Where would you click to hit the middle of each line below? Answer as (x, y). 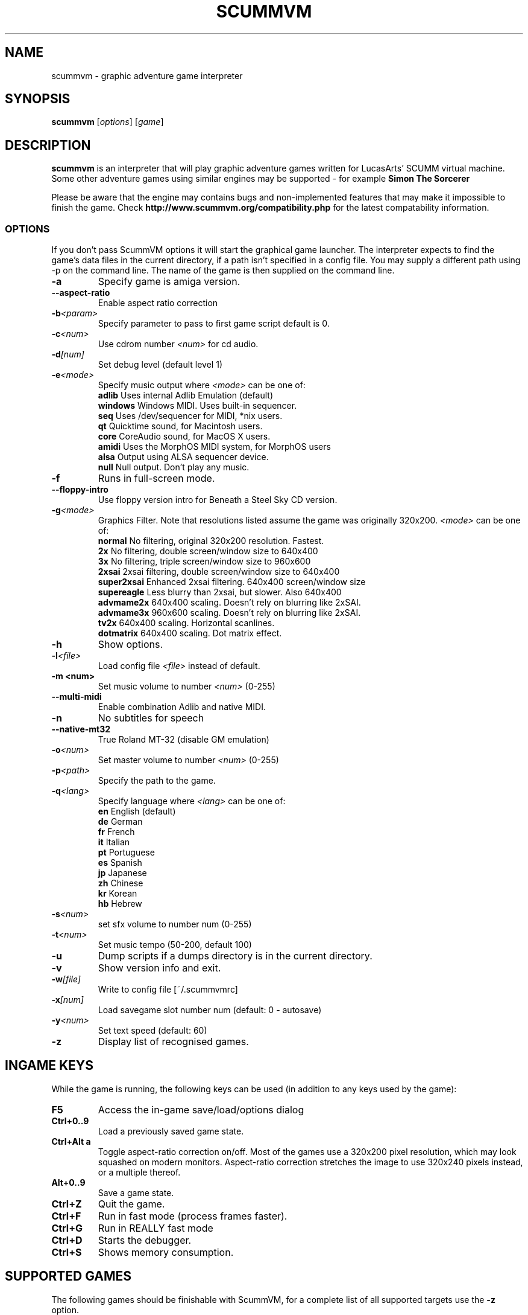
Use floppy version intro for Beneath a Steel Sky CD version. (218, 500)
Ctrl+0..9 (70, 1121)
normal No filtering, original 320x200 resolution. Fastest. (211, 541)
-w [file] (66, 979)
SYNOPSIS (38, 99)
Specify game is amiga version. (169, 282)
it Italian (114, 842)
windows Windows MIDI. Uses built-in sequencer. (197, 406)
